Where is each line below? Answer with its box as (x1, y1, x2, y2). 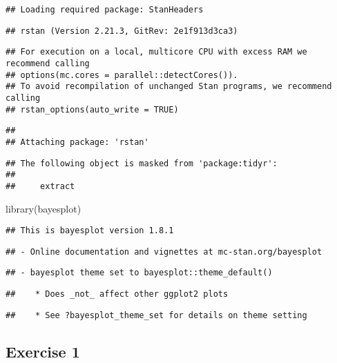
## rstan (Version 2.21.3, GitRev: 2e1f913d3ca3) (6, 26, 238, 36)
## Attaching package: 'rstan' (6, 137, 149, 147)
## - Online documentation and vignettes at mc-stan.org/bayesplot (6, 246, 322, 257)
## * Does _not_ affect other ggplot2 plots (6, 289, 229, 300)
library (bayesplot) (6, 201, 81, 215)
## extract (6, 181, 75, 191)
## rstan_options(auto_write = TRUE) (6, 104, 179, 115)
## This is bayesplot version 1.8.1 (6, 226, 174, 236)
